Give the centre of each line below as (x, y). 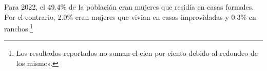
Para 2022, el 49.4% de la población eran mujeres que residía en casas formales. (129, 7)
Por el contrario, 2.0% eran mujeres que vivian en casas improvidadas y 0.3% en (130, 16)
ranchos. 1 (19, 28)
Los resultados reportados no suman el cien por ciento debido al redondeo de (137, 53)
